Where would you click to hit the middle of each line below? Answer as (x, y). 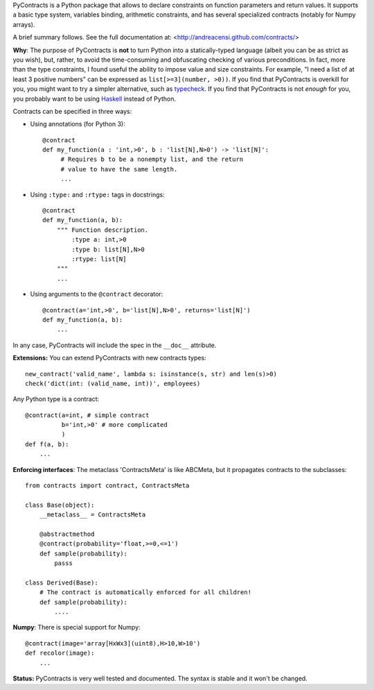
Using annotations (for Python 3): (78, 124)
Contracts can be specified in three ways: (72, 111)
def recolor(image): (60, 653)
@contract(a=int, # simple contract (87, 415)
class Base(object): (60, 505)
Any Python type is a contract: (56, 399)
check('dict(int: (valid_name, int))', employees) (113, 383)
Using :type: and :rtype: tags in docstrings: (98, 194)
